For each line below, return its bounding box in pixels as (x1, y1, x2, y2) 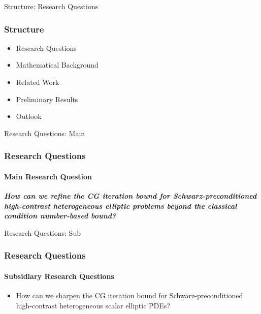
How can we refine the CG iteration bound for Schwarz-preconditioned (4, 191, 257, 201)
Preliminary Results (16, 93, 78, 104)
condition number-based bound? (4, 210, 116, 221)
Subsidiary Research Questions (4, 270, 114, 281)
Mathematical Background (16, 59, 99, 70)
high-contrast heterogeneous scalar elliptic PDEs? (16, 300, 170, 310)
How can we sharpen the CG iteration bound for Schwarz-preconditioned (16, 290, 243, 301)
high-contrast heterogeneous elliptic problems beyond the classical (4, 200, 237, 211)
